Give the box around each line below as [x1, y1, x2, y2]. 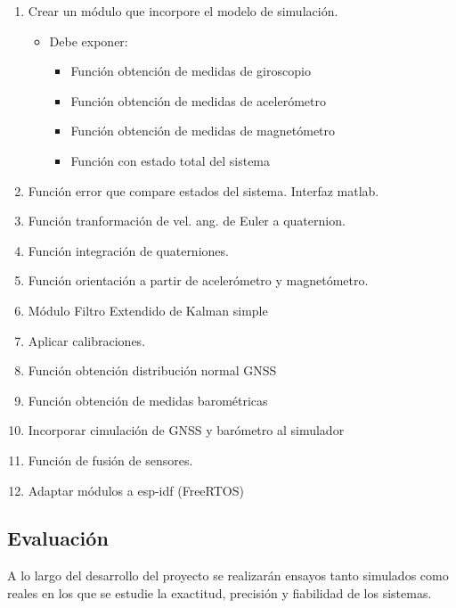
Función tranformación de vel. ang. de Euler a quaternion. [28, 211, 346, 230]
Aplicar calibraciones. [28, 331, 146, 349]
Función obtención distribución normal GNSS [28, 361, 277, 380]
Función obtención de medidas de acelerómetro [70, 91, 326, 110]
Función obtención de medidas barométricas [28, 390, 268, 409]
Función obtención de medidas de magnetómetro [70, 121, 336, 140]
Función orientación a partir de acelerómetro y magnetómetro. [28, 271, 369, 290]
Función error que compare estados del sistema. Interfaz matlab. [28, 181, 379, 200]
